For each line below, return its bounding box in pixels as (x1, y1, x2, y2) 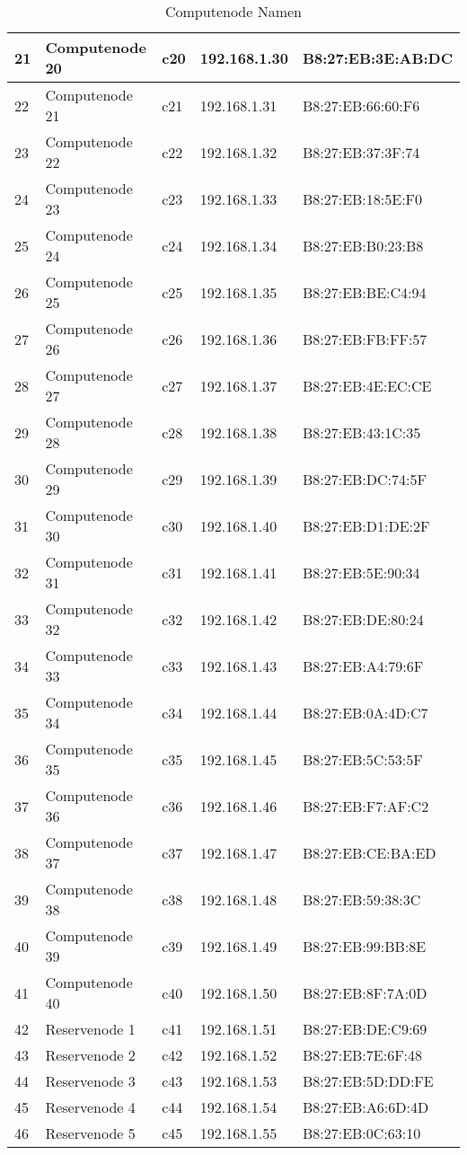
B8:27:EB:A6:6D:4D (302, 1097, 429, 1117)
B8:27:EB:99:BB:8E (302, 935, 427, 957)
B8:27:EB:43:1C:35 (302, 421, 421, 443)
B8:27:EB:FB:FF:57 (302, 328, 427, 349)
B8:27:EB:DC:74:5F (302, 468, 427, 489)
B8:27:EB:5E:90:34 (302, 561, 420, 583)
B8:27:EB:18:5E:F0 (302, 188, 423, 209)
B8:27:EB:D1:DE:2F (302, 515, 430, 536)
